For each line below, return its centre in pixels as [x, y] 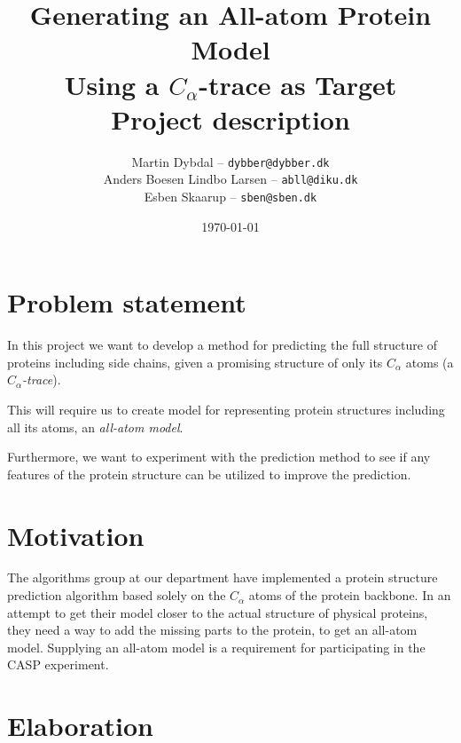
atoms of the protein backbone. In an [350, 595]
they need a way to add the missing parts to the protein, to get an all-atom [212, 630]
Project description [230, 119]
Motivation [76, 535]
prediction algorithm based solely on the [117, 595]
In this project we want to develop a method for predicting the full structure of [222, 345]
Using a [112, 84]
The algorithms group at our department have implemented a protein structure [223, 577]
